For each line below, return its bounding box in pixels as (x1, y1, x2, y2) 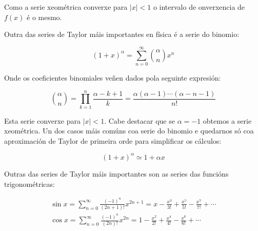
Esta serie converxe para (4, 115, 81, 126)
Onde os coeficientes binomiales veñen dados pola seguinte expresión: (4, 72, 221, 83)
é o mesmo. (27, 11, 62, 22)
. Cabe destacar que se (104, 115, 175, 126)
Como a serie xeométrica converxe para (4, 2, 128, 12)
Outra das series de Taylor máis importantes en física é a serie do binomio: (4, 29, 240, 40)
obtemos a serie (203, 115, 252, 126)
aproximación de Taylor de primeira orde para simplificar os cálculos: (4, 135, 222, 146)
